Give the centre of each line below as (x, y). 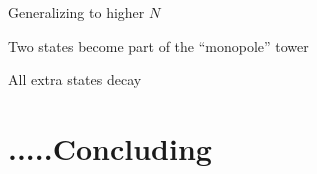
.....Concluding (110, 147)
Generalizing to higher (76, 12)
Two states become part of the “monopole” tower (158, 45)
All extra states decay (75, 79)
